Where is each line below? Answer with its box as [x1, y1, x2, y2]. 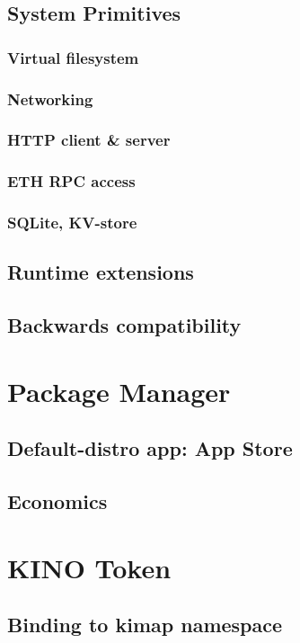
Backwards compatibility [7, 311, 242, 339]
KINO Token [7, 549, 172, 585]
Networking [7, 87, 93, 110]
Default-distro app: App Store [7, 434, 293, 462]
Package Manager [7, 372, 231, 409]
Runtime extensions [7, 258, 194, 286]
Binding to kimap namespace [7, 611, 283, 639]
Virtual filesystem [7, 46, 139, 68]
